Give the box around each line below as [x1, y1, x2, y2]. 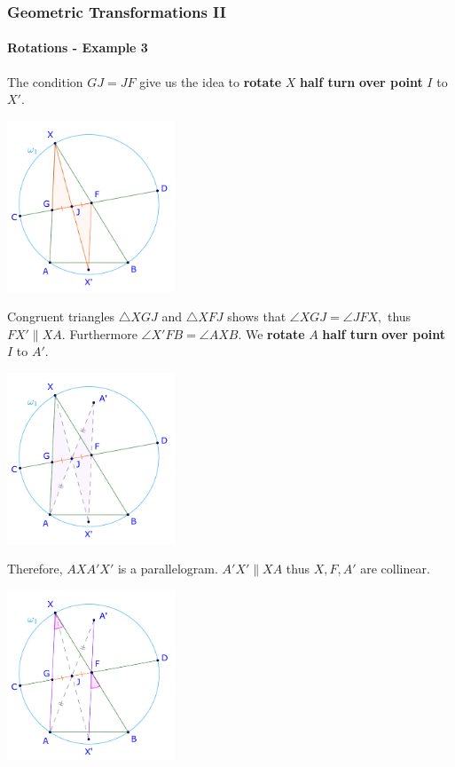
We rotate [245, 324, 305, 343]
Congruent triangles [7, 307, 115, 326]
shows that [227, 307, 286, 326]
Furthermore [69, 324, 137, 343]
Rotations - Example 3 [7, 38, 148, 57]
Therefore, [7, 559, 63, 578]
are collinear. [360, 559, 430, 578]
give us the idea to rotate [139, 72, 282, 91]
